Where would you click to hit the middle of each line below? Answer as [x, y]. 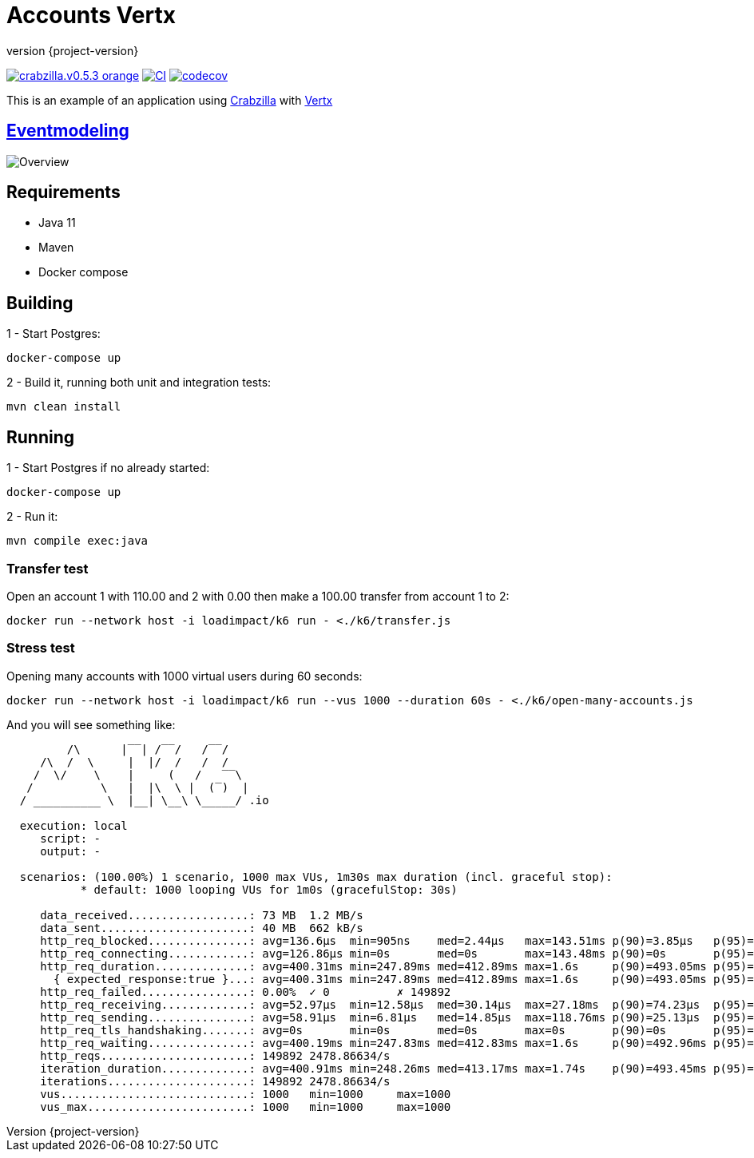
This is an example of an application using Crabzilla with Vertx [170, 100]
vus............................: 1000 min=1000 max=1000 [246, 1094]
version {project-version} [73, 50]
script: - [71, 838]
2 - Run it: [32, 517]
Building [40, 303]
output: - [71, 851]
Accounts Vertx [91, 15]
